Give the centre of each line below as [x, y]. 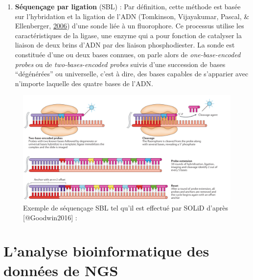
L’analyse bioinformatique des [106, 251]
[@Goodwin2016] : [50, 217]
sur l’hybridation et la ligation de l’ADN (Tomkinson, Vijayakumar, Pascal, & [132, 16]
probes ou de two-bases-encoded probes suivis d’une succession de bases [120, 64]
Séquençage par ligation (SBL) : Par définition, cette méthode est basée [128, 6]
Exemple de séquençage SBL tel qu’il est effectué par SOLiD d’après [126, 208]
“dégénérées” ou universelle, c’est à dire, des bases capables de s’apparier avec [132, 74]
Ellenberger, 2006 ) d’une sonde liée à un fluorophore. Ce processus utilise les [129, 26]
